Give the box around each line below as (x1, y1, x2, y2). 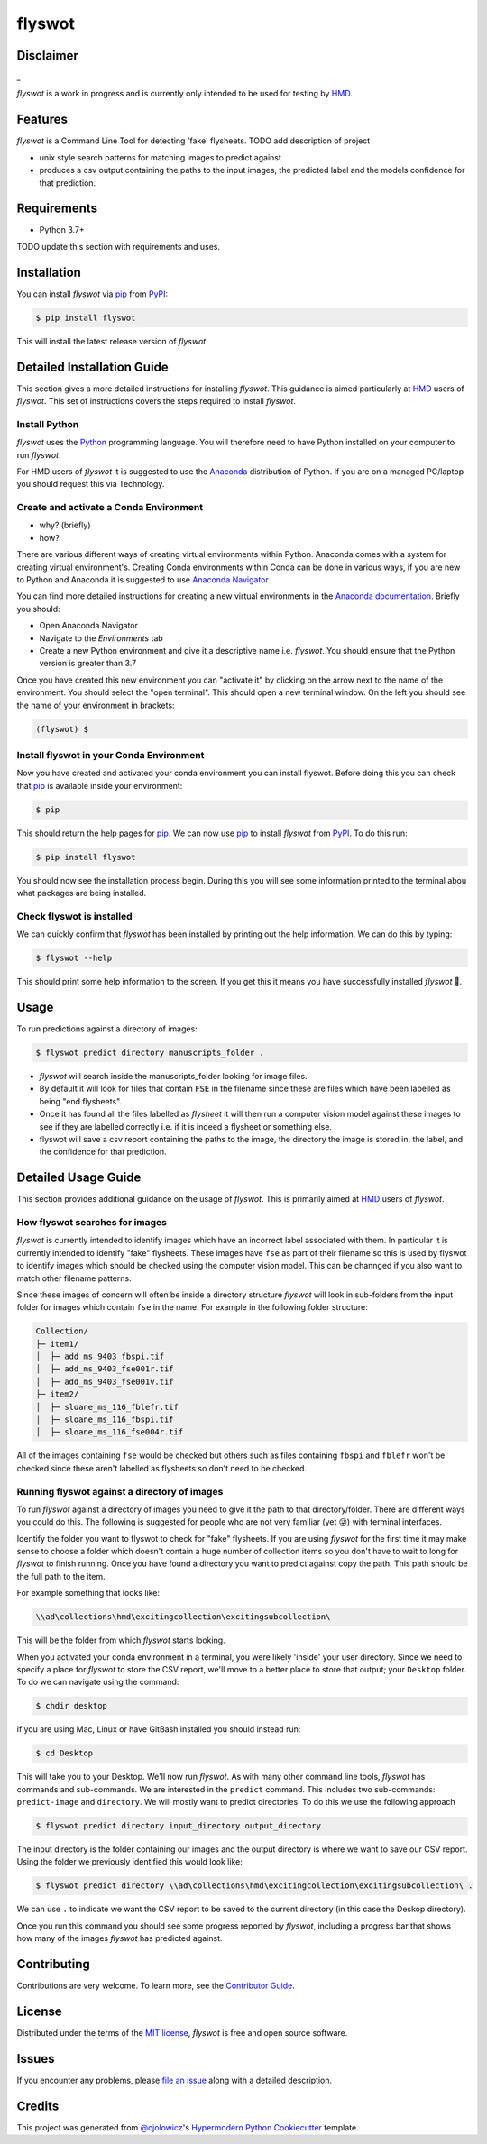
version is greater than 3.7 (39, 658, 137, 669)
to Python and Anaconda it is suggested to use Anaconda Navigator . (16, 574, 271, 585)
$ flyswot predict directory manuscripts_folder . (35, 1047, 265, 1058)
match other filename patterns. (16, 1272, 132, 1284)
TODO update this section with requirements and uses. (16, 241, 221, 252)
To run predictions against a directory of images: (16, 1023, 198, 1034)
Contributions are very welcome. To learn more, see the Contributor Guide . (16, 1980, 295, 1992)
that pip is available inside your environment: (16, 780, 183, 791)
